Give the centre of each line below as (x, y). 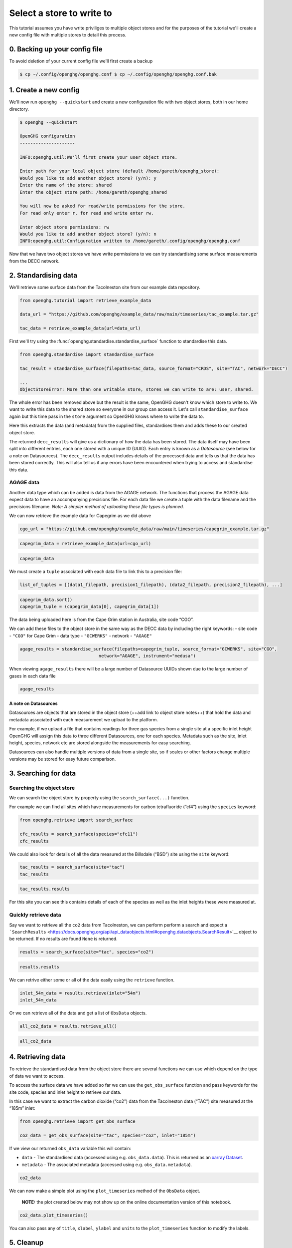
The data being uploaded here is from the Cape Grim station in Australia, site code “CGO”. (101, 620)
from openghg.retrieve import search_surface (76, 820)
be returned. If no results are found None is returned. (64, 939)
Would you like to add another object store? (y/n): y (88, 178)
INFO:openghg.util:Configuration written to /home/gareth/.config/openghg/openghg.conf (130, 241)
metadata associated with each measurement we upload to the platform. (83, 719)
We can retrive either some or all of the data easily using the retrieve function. (92, 980)
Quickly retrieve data (35, 915)
